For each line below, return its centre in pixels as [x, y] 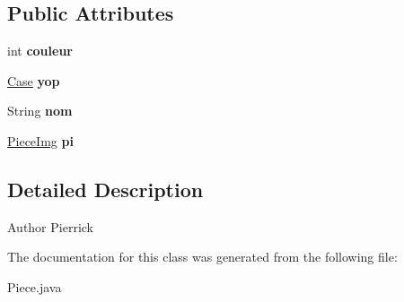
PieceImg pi [40, 140]
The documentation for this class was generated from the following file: [202, 257]
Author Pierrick [51, 226]
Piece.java [35, 286]
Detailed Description [105, 189]
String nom [40, 111]
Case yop [34, 80]
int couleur [40, 51]
